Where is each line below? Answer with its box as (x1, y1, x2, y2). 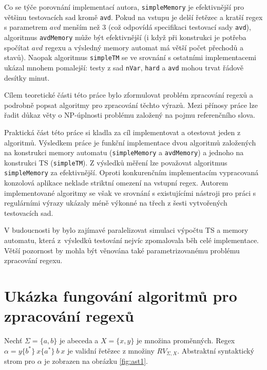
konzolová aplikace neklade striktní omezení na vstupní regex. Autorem (4, 177, 228, 188)
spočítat (4, 42, 30, 52)
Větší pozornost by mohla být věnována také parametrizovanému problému (4, 245, 240, 255)
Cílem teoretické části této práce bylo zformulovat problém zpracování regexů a (4, 89, 253, 100)
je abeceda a (59, 335, 99, 346)
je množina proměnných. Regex (137, 335, 235, 346)
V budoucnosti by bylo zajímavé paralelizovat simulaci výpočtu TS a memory (4, 225, 249, 235)
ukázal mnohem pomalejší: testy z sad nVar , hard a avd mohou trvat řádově (4, 62, 244, 72)
